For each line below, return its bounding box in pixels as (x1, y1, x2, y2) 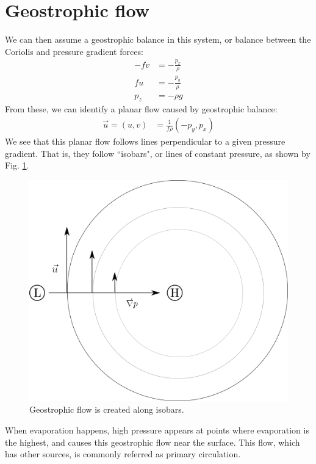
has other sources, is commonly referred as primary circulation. (5, 448, 241, 460)
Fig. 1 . (5, 159, 29, 172)
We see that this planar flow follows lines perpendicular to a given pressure (5, 135, 285, 148)
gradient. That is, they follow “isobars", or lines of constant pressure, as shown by (5, 147, 311, 159)
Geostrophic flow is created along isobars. (29, 403, 184, 416)
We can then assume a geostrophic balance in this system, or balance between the (5, 33, 311, 46)
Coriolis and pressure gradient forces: (5, 45, 143, 57)
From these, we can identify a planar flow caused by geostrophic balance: (5, 103, 278, 115)
